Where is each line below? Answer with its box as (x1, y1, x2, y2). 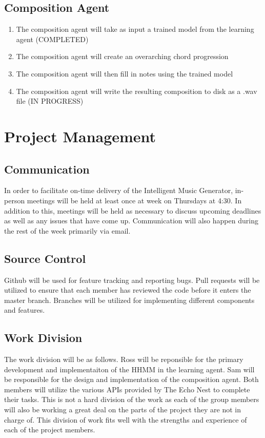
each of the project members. (4, 424, 95, 435)
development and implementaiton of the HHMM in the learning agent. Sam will (4, 364, 255, 374)
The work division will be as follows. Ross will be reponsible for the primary (4, 354, 243, 365)
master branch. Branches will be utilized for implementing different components (4, 294, 255, 305)
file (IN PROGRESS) (16, 96, 84, 106)
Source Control (4, 250, 86, 266)
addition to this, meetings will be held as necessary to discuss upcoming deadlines (4, 205, 261, 216)
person (4, 195, 25, 205)
